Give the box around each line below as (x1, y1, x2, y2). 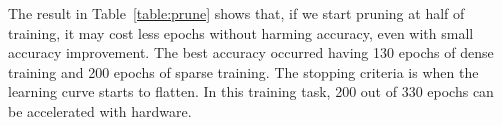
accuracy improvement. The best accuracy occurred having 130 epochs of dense (8, 42, 494, 63)
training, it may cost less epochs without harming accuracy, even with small (8, 22, 474, 43)
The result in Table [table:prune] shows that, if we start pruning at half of (8, 3, 465, 23)
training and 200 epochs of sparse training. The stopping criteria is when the (8, 61, 479, 82)
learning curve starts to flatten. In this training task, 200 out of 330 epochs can (8, 81, 494, 102)
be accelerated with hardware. (8, 100, 192, 121)
